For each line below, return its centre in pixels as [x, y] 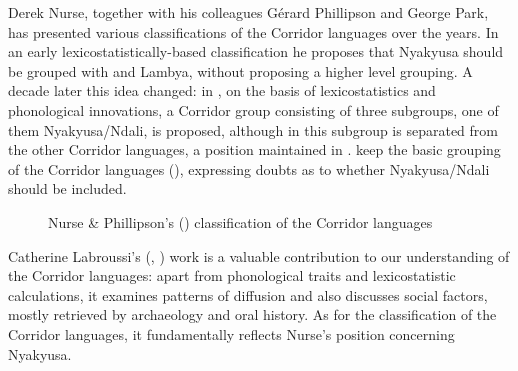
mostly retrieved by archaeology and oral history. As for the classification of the [252, 314]
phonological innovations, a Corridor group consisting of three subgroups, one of [253, 109]
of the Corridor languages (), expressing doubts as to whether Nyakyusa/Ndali [249, 168]
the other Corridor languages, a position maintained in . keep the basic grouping [254, 149]
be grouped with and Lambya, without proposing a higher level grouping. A [240, 70]
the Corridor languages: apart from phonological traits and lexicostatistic [232, 275]
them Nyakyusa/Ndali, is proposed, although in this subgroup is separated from [253, 129]
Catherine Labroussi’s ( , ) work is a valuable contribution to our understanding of [259, 255]
